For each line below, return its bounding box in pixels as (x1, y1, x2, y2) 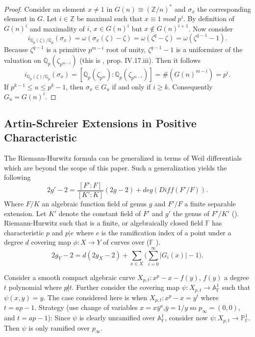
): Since (48, 312, 71, 323)
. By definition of (183, 13, 234, 24)
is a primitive (46, 44, 86, 55)
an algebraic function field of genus (42, 198, 147, 208)
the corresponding (197, 3, 251, 14)
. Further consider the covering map (72, 282, 179, 292)
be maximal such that (76, 13, 143, 24)
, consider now (165, 312, 208, 323)
